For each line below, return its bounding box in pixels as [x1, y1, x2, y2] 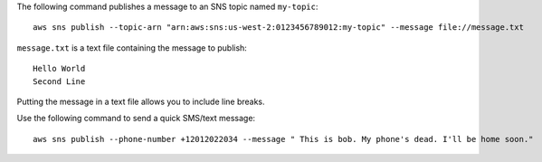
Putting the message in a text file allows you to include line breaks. [16, 96, 266, 107]
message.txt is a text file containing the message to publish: [16, 42, 248, 53]
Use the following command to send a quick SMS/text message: [16, 113, 256, 124]
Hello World [33, 63, 86, 74]
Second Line [33, 76, 86, 86]
